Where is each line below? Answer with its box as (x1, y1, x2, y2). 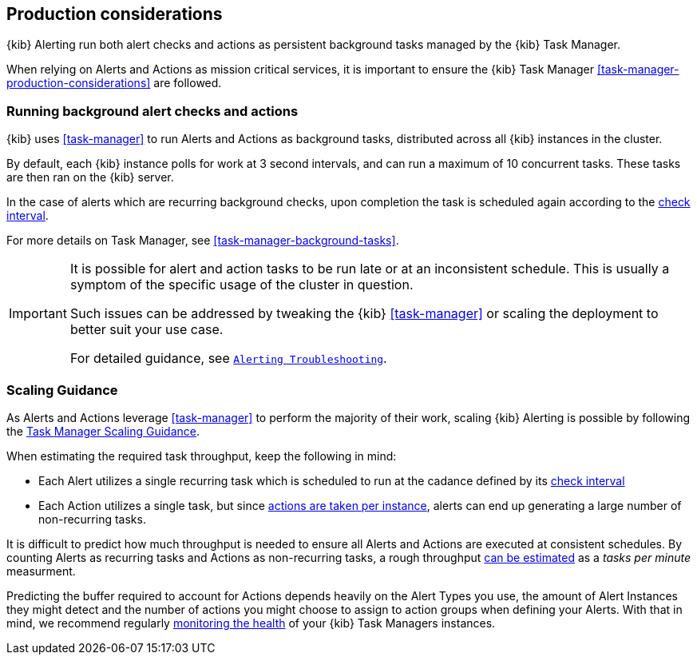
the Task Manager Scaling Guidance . (6, 424, 200, 438)
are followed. (153, 76, 222, 90)
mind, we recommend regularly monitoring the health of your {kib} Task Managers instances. (6, 615, 496, 630)
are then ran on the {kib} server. (6, 170, 174, 185)
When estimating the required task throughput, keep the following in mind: (6, 448, 397, 463)
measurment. (6, 563, 76, 578)
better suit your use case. (69, 321, 224, 338)
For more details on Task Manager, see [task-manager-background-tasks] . (6, 233, 399, 248)
